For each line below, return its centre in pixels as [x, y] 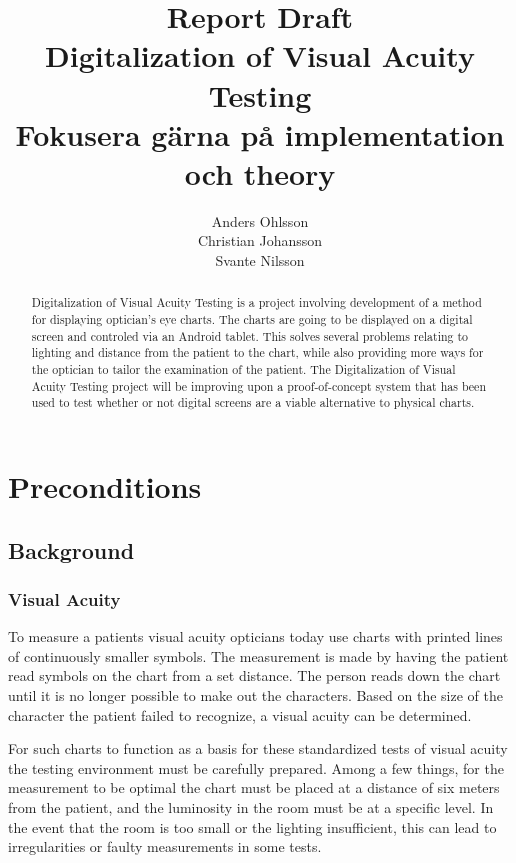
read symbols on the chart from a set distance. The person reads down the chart [254, 675]
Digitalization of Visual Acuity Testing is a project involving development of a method [256, 302]
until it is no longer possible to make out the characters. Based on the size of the [255, 695]
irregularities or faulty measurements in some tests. [165, 846]
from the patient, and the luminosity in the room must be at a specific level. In [251, 806]
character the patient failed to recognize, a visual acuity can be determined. [240, 714]
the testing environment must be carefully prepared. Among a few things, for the [256, 767]
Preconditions [105, 486]
